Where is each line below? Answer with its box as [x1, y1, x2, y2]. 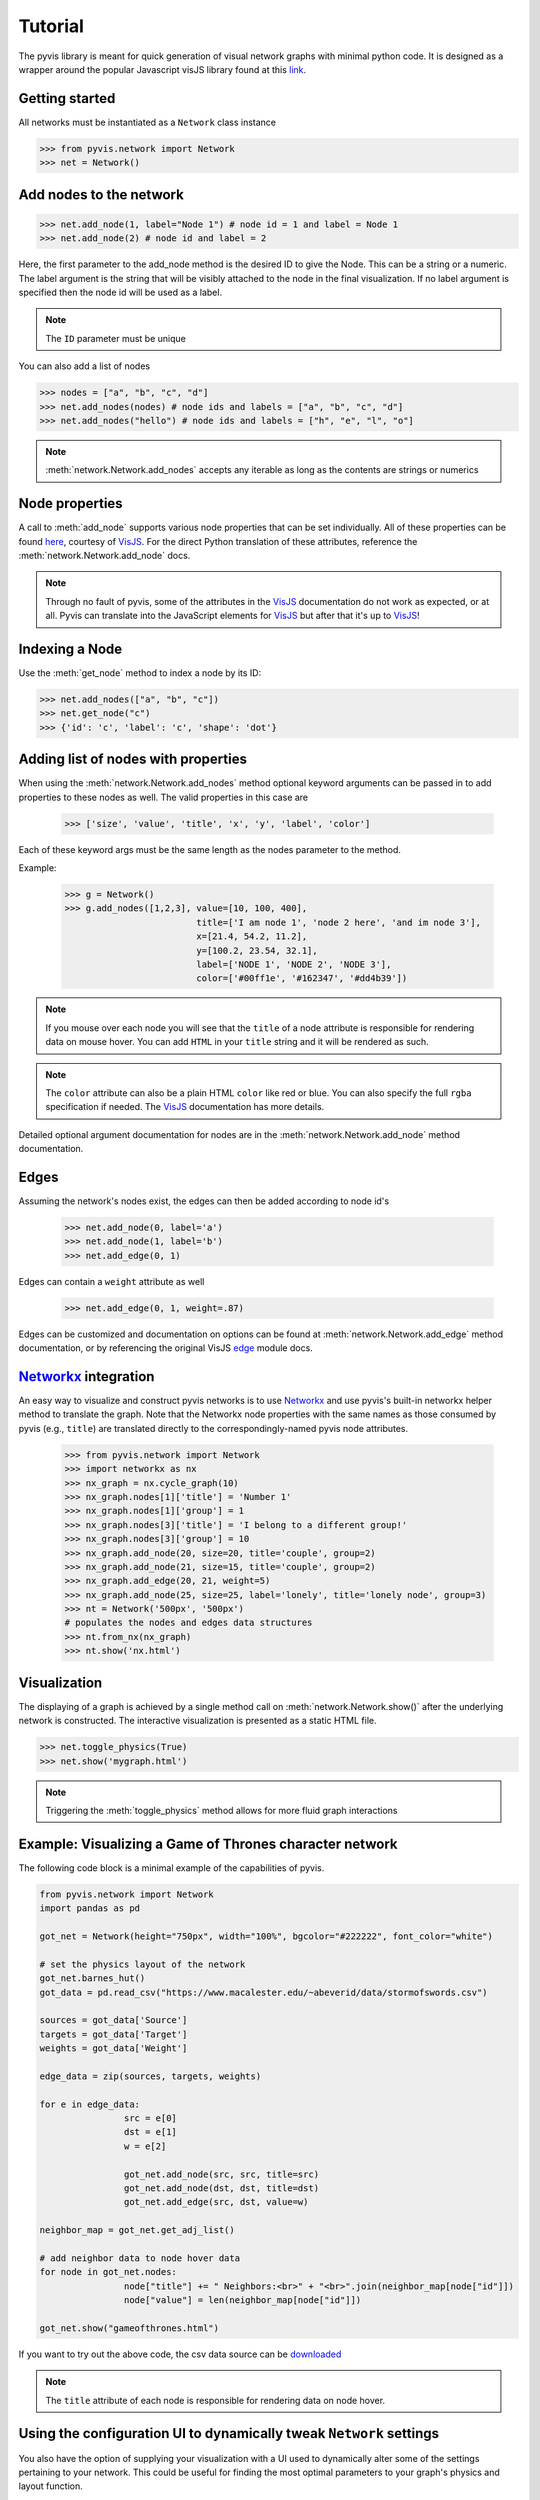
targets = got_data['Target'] [39, 2028, 188, 2040]
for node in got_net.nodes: [39, 2266, 177, 2278]
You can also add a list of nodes [18, 360, 150, 372]
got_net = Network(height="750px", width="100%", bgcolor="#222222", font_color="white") [39, 1930, 494, 1942]
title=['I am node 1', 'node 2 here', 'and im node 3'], [196, 916, 482, 928]
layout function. [18, 2480, 84, 2492]
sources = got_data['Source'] [39, 2015, 188, 2026]
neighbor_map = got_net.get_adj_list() [39, 2225, 235, 2236]
